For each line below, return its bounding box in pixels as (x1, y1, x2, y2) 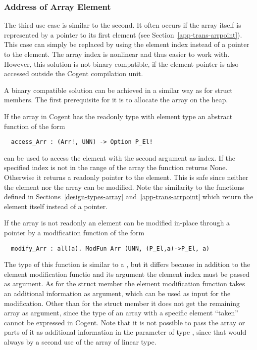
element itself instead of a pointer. (4, 201, 108, 211)
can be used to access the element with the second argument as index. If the (4, 152, 236, 163)
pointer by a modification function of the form (4, 227, 145, 237)
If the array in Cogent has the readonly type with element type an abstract (4, 111, 233, 121)
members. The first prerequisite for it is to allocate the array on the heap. (4, 94, 228, 105)
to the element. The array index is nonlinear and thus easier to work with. (4, 49, 230, 59)
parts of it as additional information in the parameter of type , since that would (4, 327, 247, 337)
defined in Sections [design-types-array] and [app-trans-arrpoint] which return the (4, 191, 254, 202)
